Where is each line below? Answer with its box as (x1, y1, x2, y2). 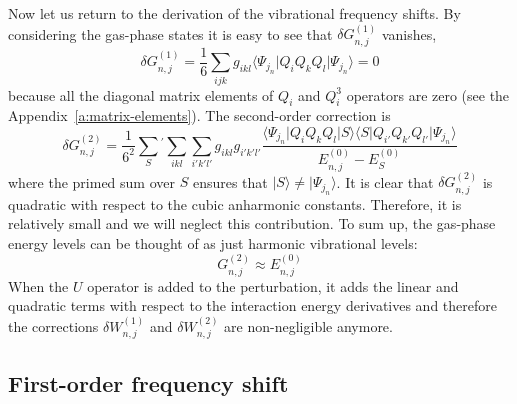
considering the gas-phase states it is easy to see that (8, 23, 333, 44)
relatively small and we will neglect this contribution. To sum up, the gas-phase (8, 213, 496, 234)
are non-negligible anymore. (224, 315, 393, 336)
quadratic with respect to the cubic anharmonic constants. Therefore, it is (8, 193, 462, 214)
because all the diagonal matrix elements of (8, 84, 274, 105)
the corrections (8, 315, 99, 336)
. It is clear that (336, 171, 434, 192)
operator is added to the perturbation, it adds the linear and (87, 275, 459, 296)
